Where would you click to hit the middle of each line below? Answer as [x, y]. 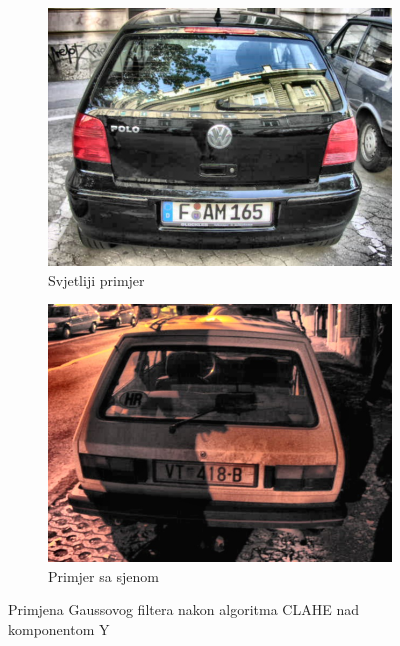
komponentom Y [59, 628]
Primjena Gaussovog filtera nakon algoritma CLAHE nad [183, 609]
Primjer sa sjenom [103, 575]
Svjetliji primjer [96, 279]
